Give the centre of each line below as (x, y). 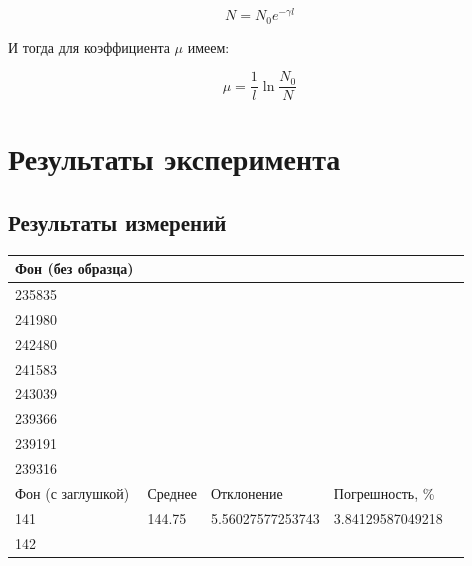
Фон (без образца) (74, 268)
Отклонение (246, 492)
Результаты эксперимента (174, 158)
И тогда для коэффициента (89, 46)
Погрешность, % (384, 492)
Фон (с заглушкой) (72, 492)
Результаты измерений (117, 221)
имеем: (208, 46)
